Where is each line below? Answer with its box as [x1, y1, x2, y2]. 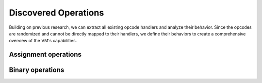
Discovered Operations [9, 7, 104, 18]
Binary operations [9, 66, 65, 74]
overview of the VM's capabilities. [9, 38, 77, 44]
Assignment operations [9, 50, 82, 59]
